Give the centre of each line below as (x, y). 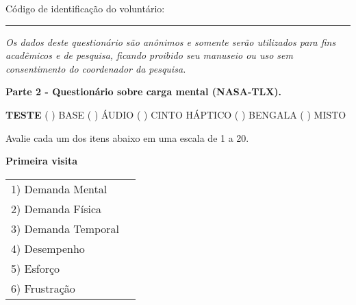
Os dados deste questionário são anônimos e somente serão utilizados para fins (171, 41)
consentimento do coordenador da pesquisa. (96, 68)
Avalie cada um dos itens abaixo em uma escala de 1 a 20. (127, 137)
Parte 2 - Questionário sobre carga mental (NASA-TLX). (144, 91)
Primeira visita (42, 161)
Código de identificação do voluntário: (85, 8)
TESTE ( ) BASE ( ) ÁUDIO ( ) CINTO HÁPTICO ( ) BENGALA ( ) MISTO (176, 114)
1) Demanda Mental (59, 188)
